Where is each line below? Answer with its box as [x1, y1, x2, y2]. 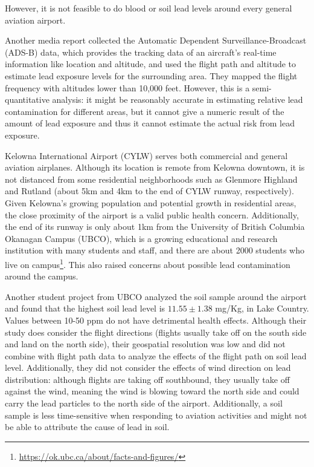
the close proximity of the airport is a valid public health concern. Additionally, [5, 208, 299, 221]
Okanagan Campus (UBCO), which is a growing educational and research [5, 232, 278, 244]
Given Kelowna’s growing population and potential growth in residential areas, [5, 196, 296, 209]
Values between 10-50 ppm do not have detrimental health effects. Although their [5, 313, 307, 326]
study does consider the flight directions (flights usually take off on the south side [5, 325, 307, 338]
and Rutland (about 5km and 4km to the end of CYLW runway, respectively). [5, 185, 294, 197]
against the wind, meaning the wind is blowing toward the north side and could [5, 385, 300, 397]
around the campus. [5, 270, 78, 282]
